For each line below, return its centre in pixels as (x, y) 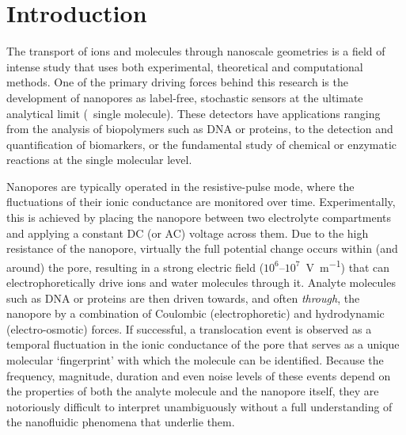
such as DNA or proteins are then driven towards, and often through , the (183, 298)
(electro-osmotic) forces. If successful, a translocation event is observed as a (189, 328)
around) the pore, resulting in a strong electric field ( (135, 267)
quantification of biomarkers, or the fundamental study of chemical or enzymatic (202, 144)
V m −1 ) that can (347, 265)
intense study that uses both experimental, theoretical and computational (185, 66)
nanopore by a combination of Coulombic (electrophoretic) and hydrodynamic (195, 313)
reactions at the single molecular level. (99, 160)
